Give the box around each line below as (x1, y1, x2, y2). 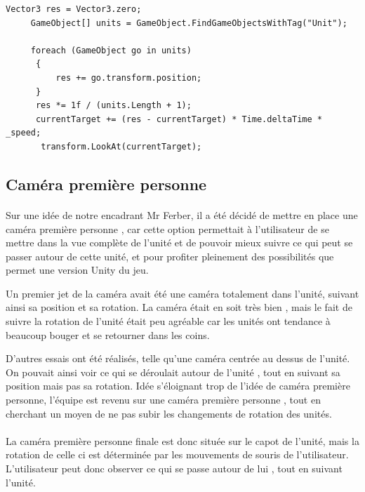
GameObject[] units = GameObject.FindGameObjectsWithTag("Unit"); (30, 18, 347, 28)
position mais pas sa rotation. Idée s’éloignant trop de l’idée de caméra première (6, 378, 350, 393)
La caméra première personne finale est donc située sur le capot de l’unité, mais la (6, 433, 359, 448)
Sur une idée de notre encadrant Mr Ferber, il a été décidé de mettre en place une (6, 207, 358, 222)
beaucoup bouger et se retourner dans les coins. (6, 327, 210, 342)
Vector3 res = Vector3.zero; (6, 4, 142, 14)
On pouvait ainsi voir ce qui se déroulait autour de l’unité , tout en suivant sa (6, 364, 340, 379)
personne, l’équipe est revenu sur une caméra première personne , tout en (6, 392, 321, 407)
